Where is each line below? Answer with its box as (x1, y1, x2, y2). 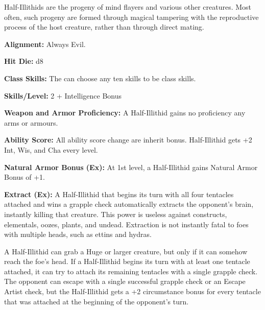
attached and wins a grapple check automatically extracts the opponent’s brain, (4, 199, 254, 209)
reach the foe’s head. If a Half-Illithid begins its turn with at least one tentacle (4, 256, 250, 267)
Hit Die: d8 (4, 56, 43, 66)
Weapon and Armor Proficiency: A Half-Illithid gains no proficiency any (4, 107, 246, 118)
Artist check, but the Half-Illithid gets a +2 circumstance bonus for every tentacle (4, 286, 261, 297)
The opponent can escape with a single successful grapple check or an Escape (4, 276, 246, 287)
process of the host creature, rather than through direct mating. (4, 21, 204, 32)
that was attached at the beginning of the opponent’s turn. (4, 296, 189, 306)
